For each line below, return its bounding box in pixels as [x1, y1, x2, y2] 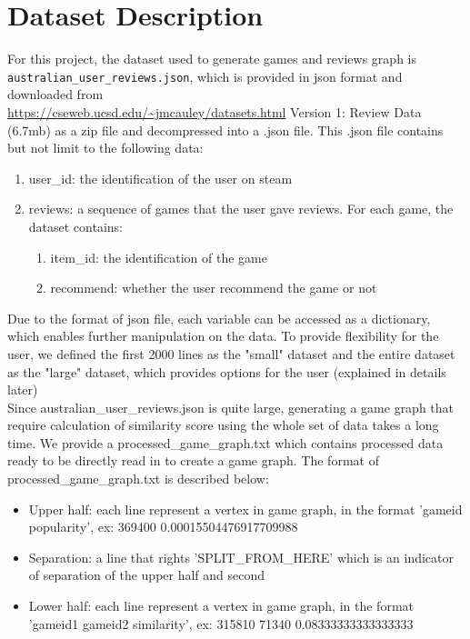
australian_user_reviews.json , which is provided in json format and [7, 66, 403, 85]
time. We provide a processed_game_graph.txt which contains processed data [7, 433, 444, 452]
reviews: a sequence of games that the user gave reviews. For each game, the [28, 199, 454, 218]
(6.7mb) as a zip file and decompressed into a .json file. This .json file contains [7, 120, 444, 139]
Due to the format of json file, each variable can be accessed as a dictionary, [7, 308, 431, 327]
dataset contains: [28, 216, 124, 235]
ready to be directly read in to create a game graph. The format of [7, 451, 379, 470]
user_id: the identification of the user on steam [28, 168, 293, 187]
